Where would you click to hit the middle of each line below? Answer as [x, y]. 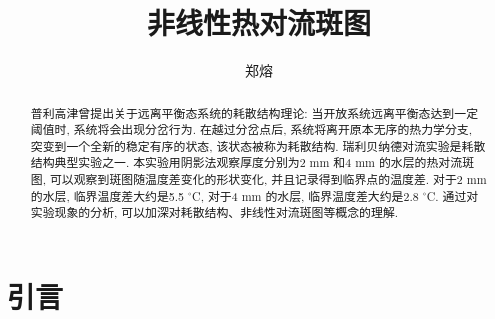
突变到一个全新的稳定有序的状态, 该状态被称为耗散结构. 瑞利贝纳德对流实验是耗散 [258, 145]
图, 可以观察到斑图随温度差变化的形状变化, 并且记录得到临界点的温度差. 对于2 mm [258, 179]
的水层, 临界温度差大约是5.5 [107, 195]
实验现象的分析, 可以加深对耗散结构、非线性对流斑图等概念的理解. [214, 212]
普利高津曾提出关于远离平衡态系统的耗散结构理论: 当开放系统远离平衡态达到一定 [254, 112]
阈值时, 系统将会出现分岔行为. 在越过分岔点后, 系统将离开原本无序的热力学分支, [251, 129]
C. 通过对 [452, 195]
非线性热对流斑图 [258, 22]
